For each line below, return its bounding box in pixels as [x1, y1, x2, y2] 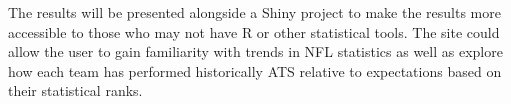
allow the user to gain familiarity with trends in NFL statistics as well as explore [8, 41, 503, 62]
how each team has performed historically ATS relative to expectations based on [8, 60, 502, 81]
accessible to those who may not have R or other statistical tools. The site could [8, 21, 500, 42]
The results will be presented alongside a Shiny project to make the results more [8, 2, 501, 22]
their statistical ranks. [8, 80, 143, 101]
